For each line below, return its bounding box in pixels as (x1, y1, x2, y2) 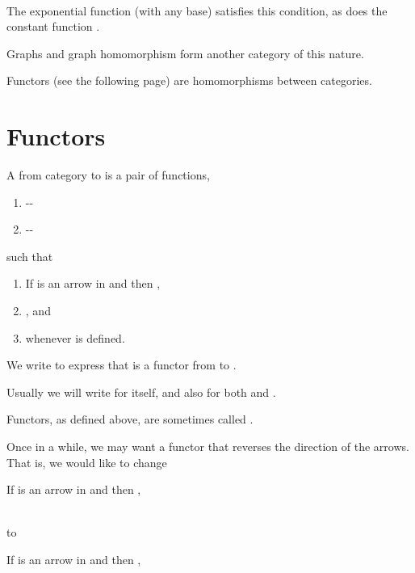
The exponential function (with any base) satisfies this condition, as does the (6, 2, 388, 19)
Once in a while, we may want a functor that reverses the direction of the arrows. (6, 438, 409, 455)
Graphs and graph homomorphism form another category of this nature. (6, 44, 364, 61)
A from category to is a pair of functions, (6, 166, 210, 183)
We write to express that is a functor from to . (6, 356, 237, 373)
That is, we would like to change (6, 453, 167, 470)
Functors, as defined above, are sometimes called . (6, 411, 254, 428)
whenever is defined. (25, 329, 125, 346)
